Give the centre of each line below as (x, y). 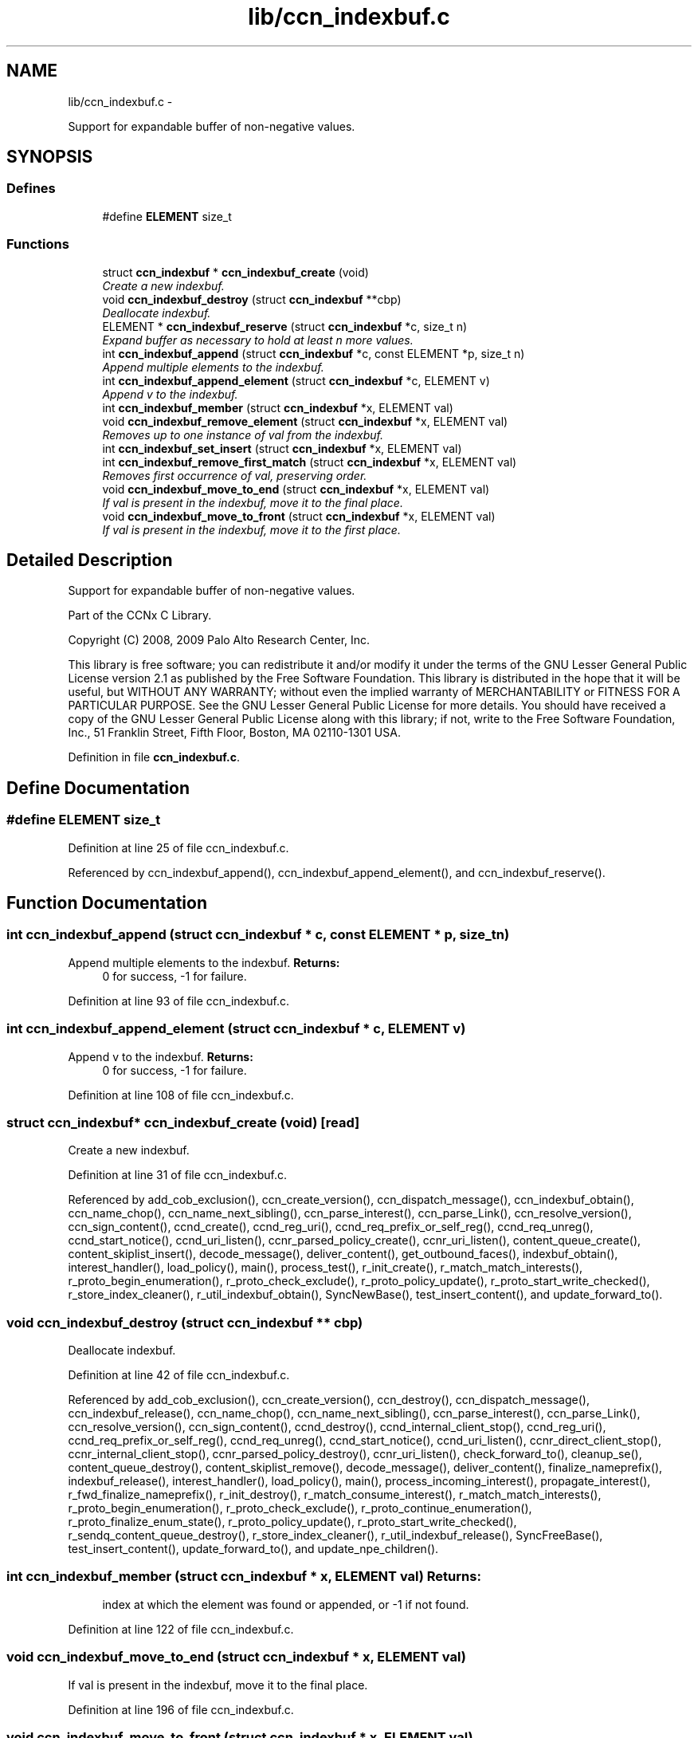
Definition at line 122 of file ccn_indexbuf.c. (181, 1629)
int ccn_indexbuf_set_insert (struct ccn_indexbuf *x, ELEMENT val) (282, 448)
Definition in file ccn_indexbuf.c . (154, 757)
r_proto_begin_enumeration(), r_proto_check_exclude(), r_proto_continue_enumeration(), (300, 1508)
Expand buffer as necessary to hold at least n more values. (258, 340)
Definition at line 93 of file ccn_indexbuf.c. (178, 1001)
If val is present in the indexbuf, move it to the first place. (251, 529)
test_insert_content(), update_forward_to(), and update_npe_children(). (253, 1549)
